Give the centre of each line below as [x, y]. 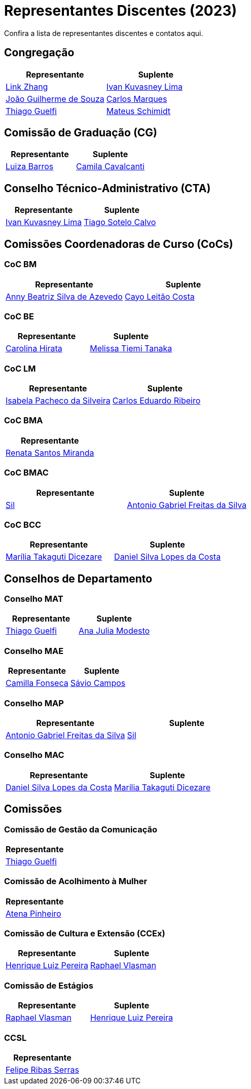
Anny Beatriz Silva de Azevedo [64, 296]
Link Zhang [27, 86]
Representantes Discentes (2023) [121, 11]
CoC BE [19, 316]
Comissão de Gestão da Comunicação [81, 829]
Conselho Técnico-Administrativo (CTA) [107, 188]
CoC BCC [23, 524]
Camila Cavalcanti [110, 167]
